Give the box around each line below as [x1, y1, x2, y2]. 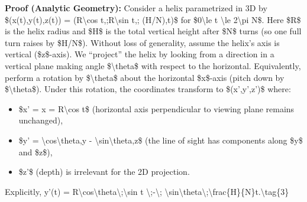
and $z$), [18, 145, 53, 158]
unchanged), [18, 114, 63, 126]
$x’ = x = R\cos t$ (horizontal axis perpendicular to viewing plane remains [18, 102, 295, 115]
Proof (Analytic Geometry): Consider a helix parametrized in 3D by [5, 2, 267, 14]
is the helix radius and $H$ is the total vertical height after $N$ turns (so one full [5, 25, 302, 37]
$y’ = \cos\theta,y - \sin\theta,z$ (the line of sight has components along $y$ [18, 133, 303, 146]
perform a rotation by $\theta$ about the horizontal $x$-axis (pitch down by [5, 71, 285, 83]
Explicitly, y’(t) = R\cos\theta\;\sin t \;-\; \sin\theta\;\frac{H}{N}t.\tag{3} [5, 185, 289, 197]
